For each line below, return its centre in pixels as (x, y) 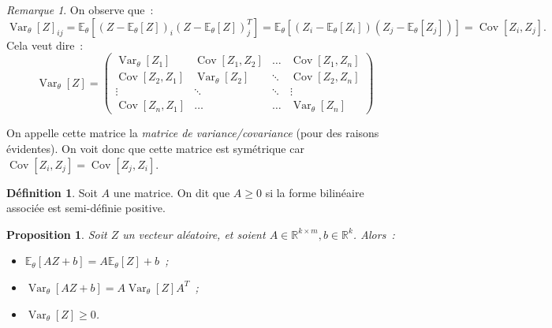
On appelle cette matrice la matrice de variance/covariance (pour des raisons (193, 133)
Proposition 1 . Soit (57, 234)
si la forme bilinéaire (315, 192)
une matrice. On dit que (172, 192)
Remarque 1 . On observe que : (80, 9)
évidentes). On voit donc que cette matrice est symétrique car (155, 148)
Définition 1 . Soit (52, 192)
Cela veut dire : (45, 45)
